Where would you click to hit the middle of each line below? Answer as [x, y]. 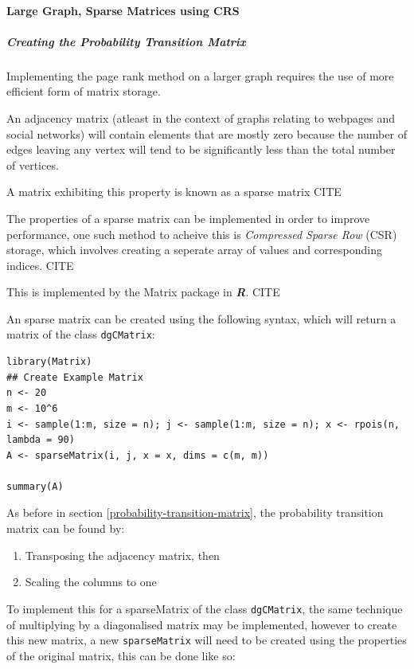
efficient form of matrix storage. [84, 91]
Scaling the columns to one [91, 582]
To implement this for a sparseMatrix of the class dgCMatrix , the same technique [205, 608]
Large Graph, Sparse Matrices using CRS [123, 10]
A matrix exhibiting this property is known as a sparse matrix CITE [174, 192]
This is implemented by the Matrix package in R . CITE [143, 292]
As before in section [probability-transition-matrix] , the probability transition [195, 513]
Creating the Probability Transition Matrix [126, 41]
